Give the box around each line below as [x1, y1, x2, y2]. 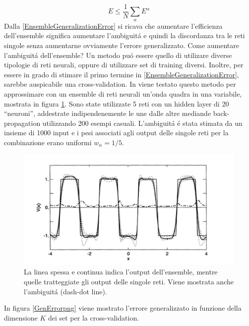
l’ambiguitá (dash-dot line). [24, 286, 107, 296]
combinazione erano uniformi [4, 137, 92, 147]
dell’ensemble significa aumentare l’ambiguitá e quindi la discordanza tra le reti [4, 30, 245, 41]
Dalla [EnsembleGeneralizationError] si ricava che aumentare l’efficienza [4, 20, 223, 31]
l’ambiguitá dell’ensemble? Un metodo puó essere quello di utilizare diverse [4, 50, 232, 60]
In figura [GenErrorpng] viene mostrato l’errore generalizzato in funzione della [4, 303, 242, 313]
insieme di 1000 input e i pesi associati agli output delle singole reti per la [4, 127, 229, 138]
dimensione [4, 312, 38, 323]
